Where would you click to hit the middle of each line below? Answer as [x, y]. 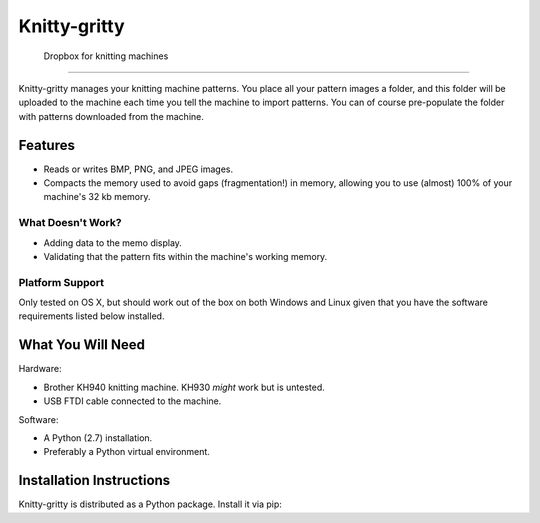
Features [46, 145]
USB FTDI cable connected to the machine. [132, 401]
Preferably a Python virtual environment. [126, 452]
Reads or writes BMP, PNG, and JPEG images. [138, 169]
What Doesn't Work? [70, 223]
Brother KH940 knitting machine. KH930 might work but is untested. [184, 387]
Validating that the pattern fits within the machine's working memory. [185, 256]
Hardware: [40, 369]
